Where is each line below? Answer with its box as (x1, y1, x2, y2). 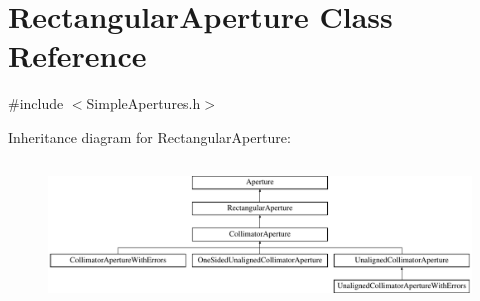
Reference (8, 35, 147, 76)
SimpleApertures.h (86, 93, 201, 114)
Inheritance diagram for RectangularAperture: (8, 126, 291, 147)
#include (8, 93, 64, 114)
